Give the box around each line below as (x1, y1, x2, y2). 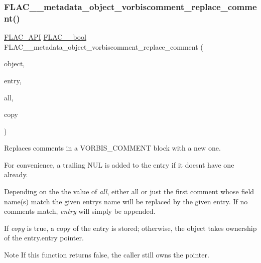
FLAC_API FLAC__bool (4, 32, 86, 42)
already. (4, 169, 28, 180)
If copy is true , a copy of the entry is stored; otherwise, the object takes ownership (4, 222, 257, 233)
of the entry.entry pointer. (4, 232, 84, 243)
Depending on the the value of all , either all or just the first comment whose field (4, 186, 254, 197)
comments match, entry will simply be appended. (4, 206, 156, 216)
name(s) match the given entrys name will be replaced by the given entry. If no (4, 196, 248, 206)
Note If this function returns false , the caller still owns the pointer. (4, 249, 209, 260)
